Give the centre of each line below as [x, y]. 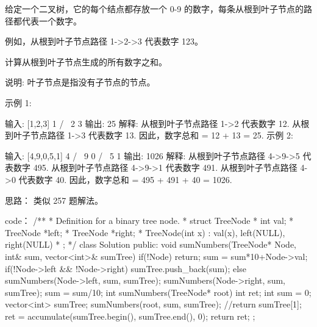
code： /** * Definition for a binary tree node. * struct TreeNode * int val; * [149, 221]
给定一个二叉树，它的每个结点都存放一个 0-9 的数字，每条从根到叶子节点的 [154, 9]
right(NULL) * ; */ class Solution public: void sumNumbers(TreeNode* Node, [151, 244]
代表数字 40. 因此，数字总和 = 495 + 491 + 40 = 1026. [125, 179]
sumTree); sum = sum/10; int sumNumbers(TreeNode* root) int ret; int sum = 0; [158, 292]
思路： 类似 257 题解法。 [54, 200]
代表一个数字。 [52, 20]
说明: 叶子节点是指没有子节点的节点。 [80, 82]
